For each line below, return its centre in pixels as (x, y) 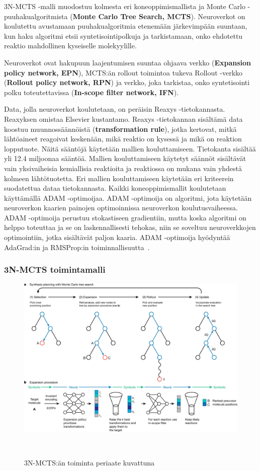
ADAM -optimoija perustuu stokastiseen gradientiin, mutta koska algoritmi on (125, 217)
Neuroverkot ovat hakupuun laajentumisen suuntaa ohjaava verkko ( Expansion (127, 62)
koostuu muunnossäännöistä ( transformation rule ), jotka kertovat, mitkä (120, 129)
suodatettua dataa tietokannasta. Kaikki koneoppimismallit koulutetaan (115, 188)
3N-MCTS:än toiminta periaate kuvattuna (90, 463)
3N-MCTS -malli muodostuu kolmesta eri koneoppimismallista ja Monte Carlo (125, 6)
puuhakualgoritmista (36, 16)
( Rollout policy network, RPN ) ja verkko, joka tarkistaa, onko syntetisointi (127, 82)
